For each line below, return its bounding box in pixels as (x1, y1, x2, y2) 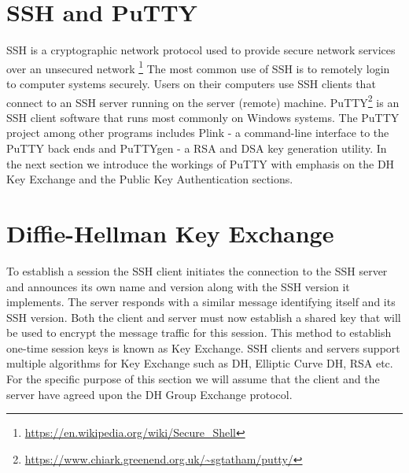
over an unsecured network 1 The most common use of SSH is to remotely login (6, 57, 390, 76)
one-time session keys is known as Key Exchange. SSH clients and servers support (6, 339, 400, 356)
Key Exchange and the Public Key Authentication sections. (6, 171, 293, 187)
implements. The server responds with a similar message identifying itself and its (6, 294, 396, 310)
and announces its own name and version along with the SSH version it (6, 278, 350, 294)
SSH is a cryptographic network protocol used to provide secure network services (6, 42, 396, 58)
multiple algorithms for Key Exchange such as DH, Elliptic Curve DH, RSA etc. (6, 355, 393, 371)
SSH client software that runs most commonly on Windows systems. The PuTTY (6, 109, 400, 125)
